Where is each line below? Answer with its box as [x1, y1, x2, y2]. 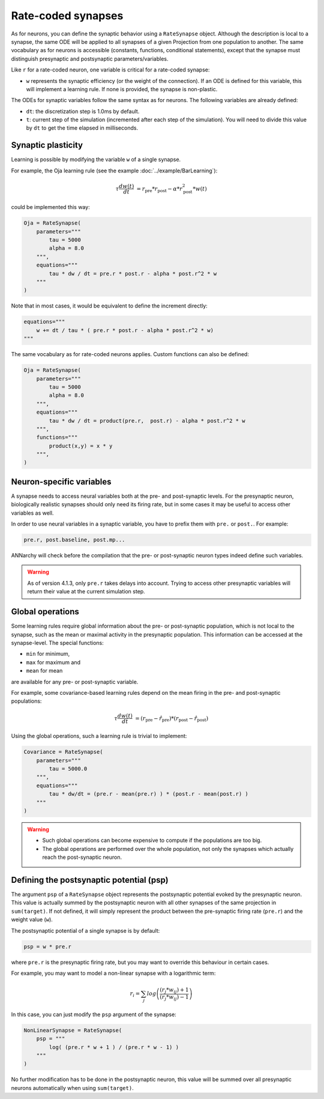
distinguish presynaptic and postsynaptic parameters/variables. [11, 55, 169, 62]
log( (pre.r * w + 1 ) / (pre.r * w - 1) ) [49, 1044, 179, 1050]
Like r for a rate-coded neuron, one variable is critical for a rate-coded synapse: [11, 66, 210, 73]
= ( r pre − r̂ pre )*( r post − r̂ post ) [135, 715, 209, 723]
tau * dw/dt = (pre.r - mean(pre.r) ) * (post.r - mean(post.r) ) [49, 790, 249, 798]
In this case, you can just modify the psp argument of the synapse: [11, 1011, 176, 1018]
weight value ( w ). [11, 916, 53, 923]
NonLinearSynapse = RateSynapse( [23, 1027, 122, 1034]
